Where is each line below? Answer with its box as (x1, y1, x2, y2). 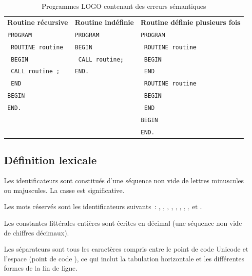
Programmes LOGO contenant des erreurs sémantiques (41, 1, 206, 11)
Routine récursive (7, 17, 68, 27)
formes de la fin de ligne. (4, 263, 78, 273)
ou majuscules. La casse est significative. (4, 185, 125, 195)
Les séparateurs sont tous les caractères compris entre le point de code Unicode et (4, 244, 249, 254)
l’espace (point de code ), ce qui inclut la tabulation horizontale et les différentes (4, 253, 245, 263)
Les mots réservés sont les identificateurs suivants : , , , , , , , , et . (4, 201, 202, 212)
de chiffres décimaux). (4, 227, 69, 237)
